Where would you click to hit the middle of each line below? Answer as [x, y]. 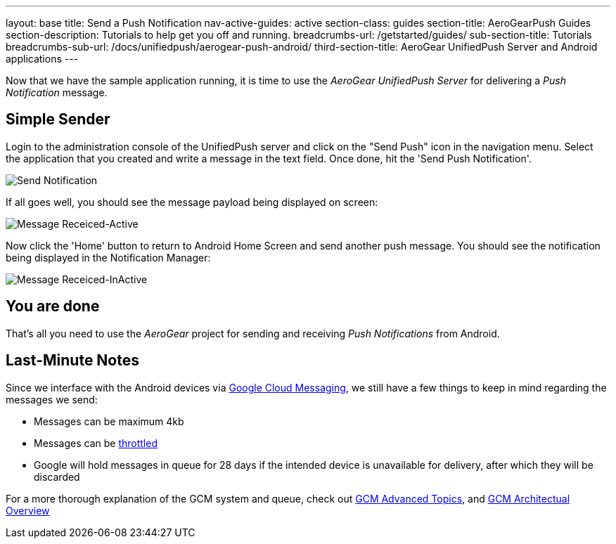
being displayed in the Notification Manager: [108, 257]
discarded [57, 477]
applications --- [42, 59]
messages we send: [52, 399]
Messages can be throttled [96, 443]
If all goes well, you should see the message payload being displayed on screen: [192, 202]
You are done [53, 306]
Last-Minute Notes [73, 361]
